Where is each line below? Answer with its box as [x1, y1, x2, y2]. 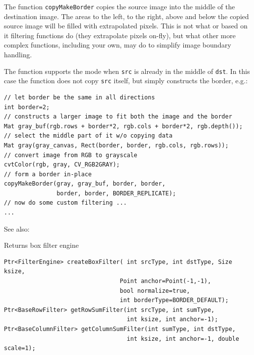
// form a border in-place [4, 170, 92, 178]
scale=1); [4, 345, 36, 352]
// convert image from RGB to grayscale [4, 151, 138, 159]
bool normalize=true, [120, 287, 190, 294]
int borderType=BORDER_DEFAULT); [120, 297, 229, 304]
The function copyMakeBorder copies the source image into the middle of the [4, 1, 235, 11]
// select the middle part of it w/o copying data [4, 132, 173, 140]
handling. [4, 49, 32, 60]
